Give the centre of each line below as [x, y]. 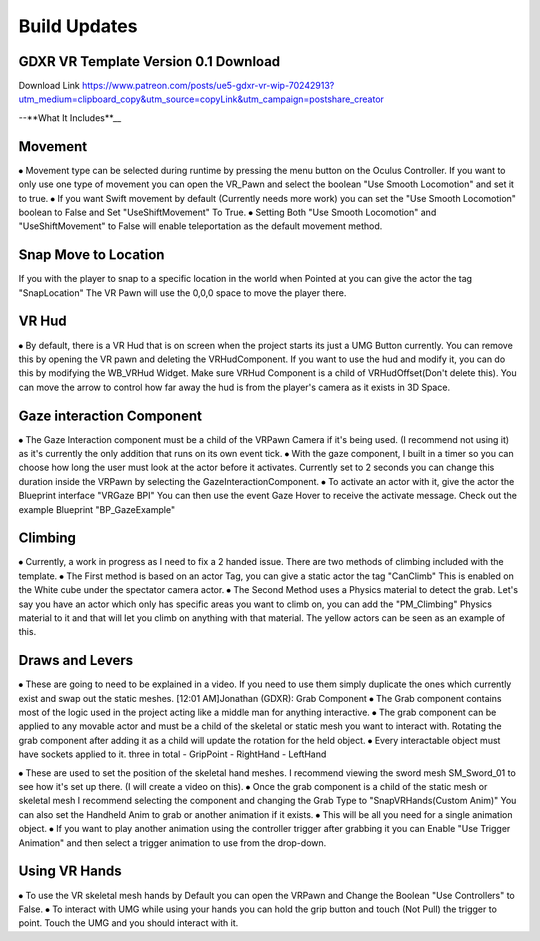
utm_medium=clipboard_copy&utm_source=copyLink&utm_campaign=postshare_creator [201, 99]
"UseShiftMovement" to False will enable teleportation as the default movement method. [200, 226]
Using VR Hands [70, 871]
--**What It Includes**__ [70, 117]
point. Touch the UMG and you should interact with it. [128, 923]
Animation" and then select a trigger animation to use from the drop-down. [172, 842]
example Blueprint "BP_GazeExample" [96, 509]
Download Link [49, 86]
